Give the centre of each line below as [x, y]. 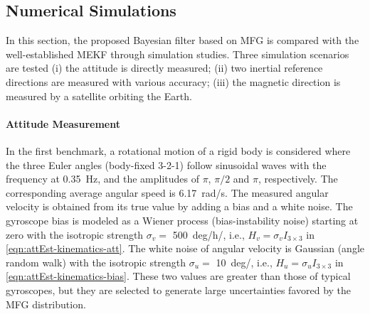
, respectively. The [298, 179]
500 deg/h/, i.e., [208, 234]
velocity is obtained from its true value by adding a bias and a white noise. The [179, 206]
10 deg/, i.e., [244, 262]
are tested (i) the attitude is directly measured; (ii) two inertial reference [164, 68]
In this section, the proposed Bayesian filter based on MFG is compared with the [183, 40]
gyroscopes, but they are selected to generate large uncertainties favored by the [179, 289]
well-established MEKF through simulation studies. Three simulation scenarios [178, 54]
